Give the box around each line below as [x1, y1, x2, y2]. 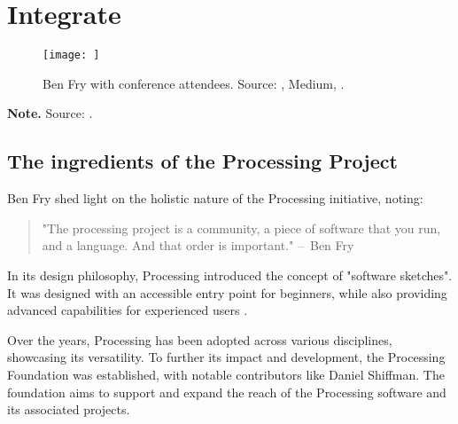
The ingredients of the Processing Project [7, 147, 398, 175]
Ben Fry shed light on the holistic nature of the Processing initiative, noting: [7, 189, 423, 208]
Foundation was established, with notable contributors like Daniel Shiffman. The [7, 365, 445, 383]
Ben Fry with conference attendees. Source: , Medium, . [43, 74, 345, 92]
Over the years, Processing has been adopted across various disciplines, [7, 330, 392, 349]
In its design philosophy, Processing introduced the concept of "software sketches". [7, 265, 453, 284]
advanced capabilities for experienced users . [7, 301, 248, 319]
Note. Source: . [7, 104, 93, 122]
